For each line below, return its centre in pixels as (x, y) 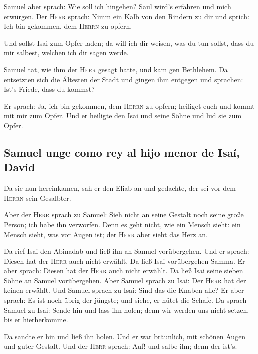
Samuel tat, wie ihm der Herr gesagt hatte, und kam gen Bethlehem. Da (116, 69)
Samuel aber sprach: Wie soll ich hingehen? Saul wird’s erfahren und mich (118, 6)
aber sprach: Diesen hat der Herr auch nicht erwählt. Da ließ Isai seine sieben (124, 270)
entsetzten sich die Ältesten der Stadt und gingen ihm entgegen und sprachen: (124, 79)
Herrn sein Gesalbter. (38, 197)
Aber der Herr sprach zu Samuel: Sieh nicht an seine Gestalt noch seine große (124, 214)
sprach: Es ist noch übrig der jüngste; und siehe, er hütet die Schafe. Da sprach (125, 300)
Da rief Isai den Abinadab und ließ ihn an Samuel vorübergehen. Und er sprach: (127, 251)
